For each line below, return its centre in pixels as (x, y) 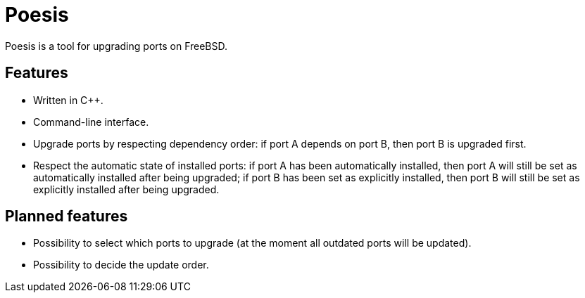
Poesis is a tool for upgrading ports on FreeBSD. (117, 46)
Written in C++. (68, 100)
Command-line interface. (91, 122)
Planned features (67, 216)
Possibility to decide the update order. (121, 265)
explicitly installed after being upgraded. (126, 189)
